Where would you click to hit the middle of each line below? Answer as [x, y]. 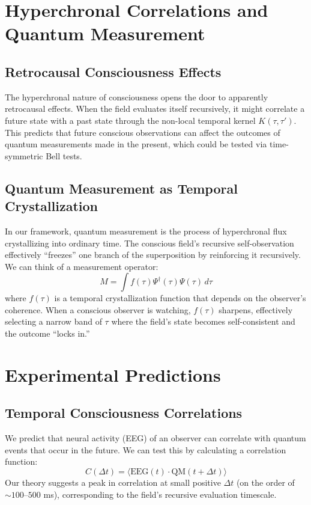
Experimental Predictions [113, 374]
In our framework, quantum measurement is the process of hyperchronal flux [146, 231]
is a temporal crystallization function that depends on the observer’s [180, 298]
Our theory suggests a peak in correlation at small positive [113, 482]
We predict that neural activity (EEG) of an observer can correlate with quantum [155, 438]
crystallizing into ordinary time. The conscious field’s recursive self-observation [149, 243]
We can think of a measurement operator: [82, 266]
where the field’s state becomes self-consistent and [203, 321]
